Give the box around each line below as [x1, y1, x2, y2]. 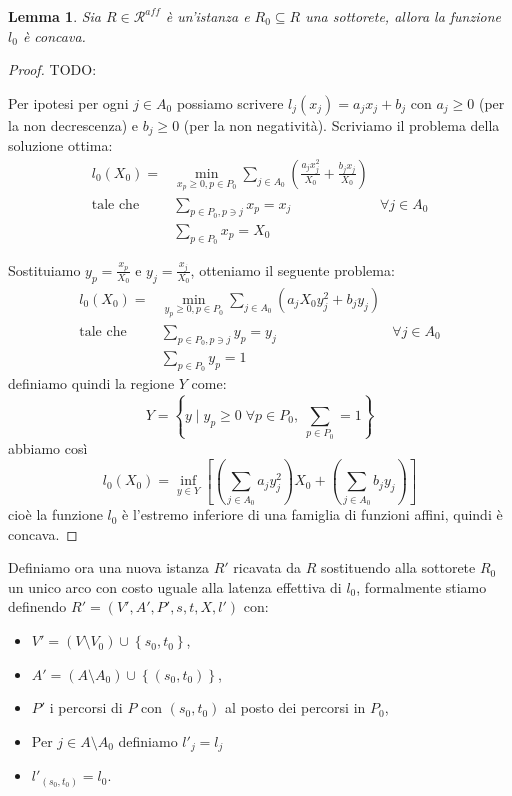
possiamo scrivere [176, 92, 284, 113]
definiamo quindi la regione [8, 373, 175, 394]
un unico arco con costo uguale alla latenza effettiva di [8, 576, 342, 597]
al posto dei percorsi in [225, 697, 366, 718]
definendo [8, 596, 67, 617]
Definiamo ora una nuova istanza [8, 557, 209, 578]
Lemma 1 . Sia [8, 6, 102, 26]
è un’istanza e [165, 6, 250, 26]
